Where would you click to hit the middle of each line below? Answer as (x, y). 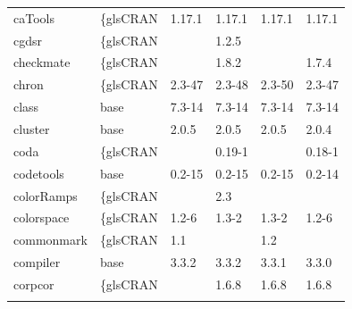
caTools (34, 17)
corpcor (34, 284)
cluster (32, 128)
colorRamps (46, 195)
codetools (39, 173)
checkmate (42, 62)
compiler (37, 262)
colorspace (42, 217)
